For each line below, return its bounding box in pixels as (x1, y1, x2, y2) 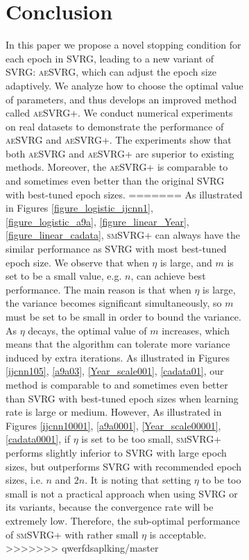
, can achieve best (130, 269, 206, 283)
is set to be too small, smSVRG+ (81, 432, 222, 446)
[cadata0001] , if (6, 432, 70, 446)
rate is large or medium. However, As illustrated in (6, 405, 222, 419)
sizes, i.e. (6, 473, 43, 487)
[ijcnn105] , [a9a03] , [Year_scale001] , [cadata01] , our (6, 364, 224, 378)
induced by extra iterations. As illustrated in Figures (6, 350, 230, 364)
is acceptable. (149, 527, 207, 541)
